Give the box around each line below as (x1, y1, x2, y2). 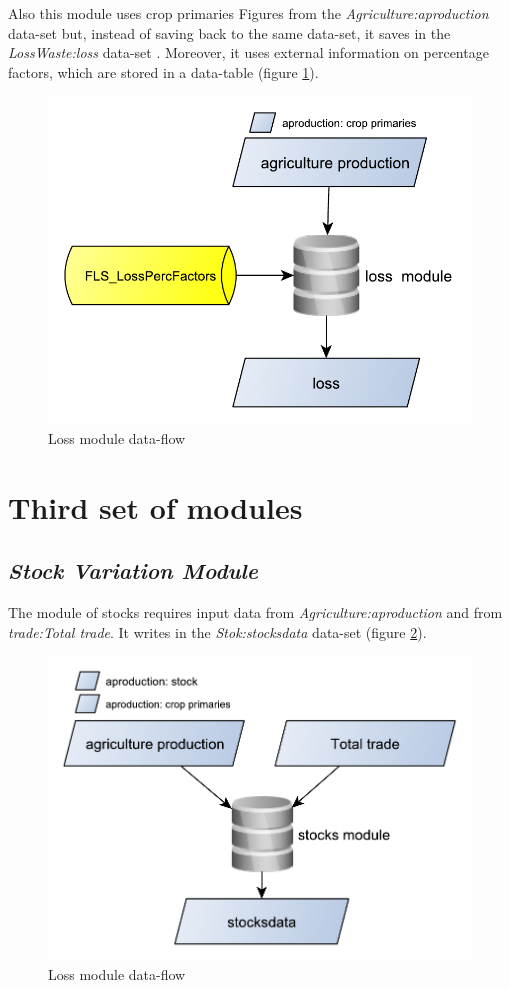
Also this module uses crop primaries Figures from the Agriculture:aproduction (8, 3, 489, 23)
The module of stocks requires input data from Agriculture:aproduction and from (8, 601, 503, 622)
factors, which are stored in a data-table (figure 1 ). (8, 61, 319, 82)
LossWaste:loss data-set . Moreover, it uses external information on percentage (8, 42, 489, 63)
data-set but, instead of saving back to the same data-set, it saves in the (8, 22, 451, 43)
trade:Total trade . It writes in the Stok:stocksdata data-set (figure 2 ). (8, 621, 427, 642)
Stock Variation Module (8, 555, 259, 586)
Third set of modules (8, 486, 303, 527)
